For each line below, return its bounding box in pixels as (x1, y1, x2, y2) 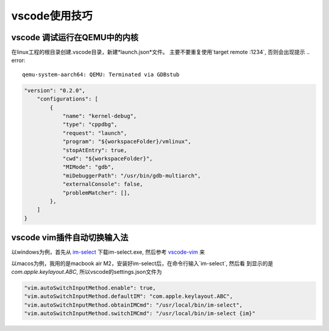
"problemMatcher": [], (62, 189, 130, 196)
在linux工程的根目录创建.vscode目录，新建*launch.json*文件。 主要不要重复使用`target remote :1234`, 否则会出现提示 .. (11, 49, 310, 56)
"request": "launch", (62, 130, 127, 136)
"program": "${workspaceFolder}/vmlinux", (62, 138, 191, 145)
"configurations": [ (37, 96, 99, 103)
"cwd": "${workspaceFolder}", (62, 155, 153, 162)
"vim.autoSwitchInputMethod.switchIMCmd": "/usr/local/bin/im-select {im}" (24, 310, 256, 317)
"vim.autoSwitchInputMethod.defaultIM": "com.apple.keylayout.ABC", (24, 293, 233, 300)
